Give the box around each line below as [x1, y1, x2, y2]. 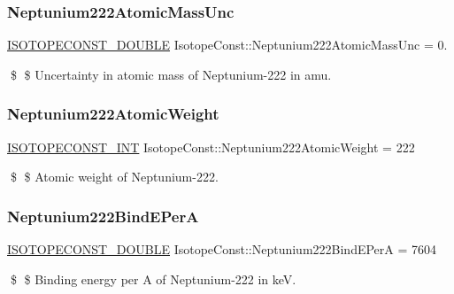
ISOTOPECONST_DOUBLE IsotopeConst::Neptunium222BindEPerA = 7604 [7, 240, 437, 259]
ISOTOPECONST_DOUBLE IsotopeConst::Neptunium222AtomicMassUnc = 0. [7, 35, 448, 54]
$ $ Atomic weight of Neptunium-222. [10, 167, 219, 186]
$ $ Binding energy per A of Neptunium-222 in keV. [10, 269, 296, 288]
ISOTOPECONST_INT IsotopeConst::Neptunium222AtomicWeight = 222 [7, 137, 415, 156]
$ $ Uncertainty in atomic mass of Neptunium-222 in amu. [10, 65, 332, 83]
